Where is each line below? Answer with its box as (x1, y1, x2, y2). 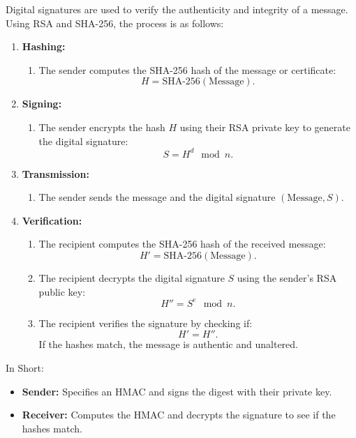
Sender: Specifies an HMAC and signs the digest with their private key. (22, 384, 332, 398)
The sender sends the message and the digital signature (38, 190, 276, 204)
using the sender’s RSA (237, 271, 337, 285)
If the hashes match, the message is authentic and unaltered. (38, 337, 298, 352)
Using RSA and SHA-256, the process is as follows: (6, 15, 224, 30)
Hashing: (22, 39, 66, 54)
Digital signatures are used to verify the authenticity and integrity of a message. (6, 2, 348, 16)
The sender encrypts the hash (38, 119, 165, 134)
